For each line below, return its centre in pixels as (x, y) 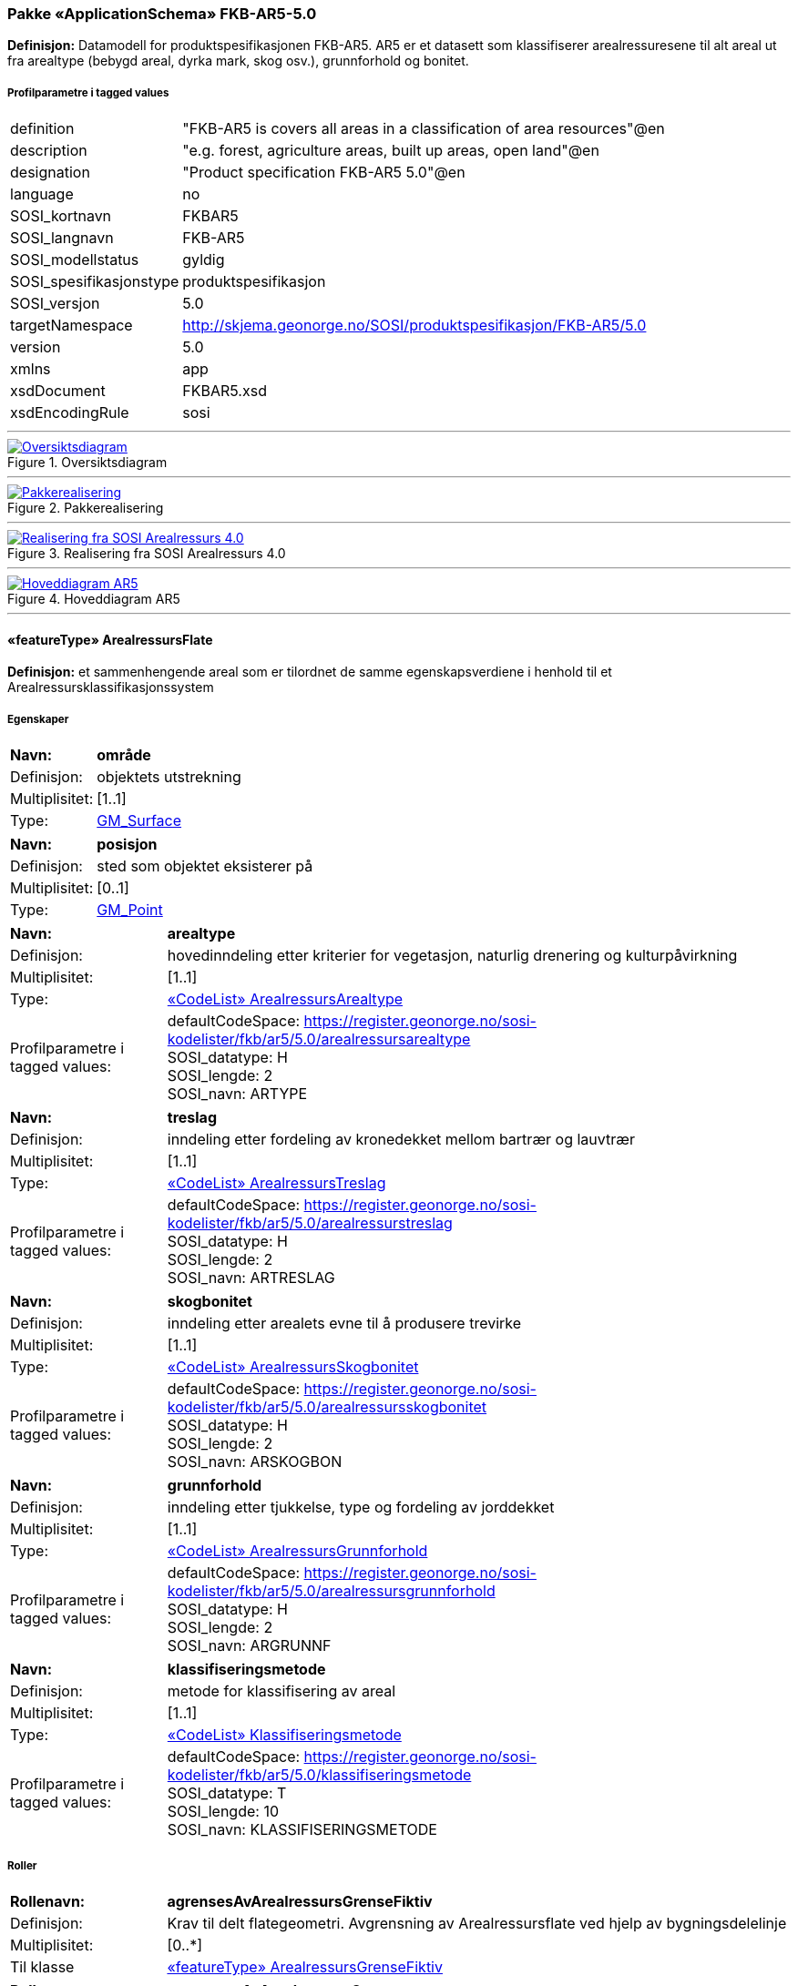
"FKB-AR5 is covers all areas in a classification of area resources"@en (424, 129)
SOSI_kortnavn (61, 216)
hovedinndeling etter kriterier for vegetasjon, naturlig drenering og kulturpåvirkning (452, 956)
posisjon (127, 845)
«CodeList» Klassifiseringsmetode (284, 1735)
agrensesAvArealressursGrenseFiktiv (300, 1901)
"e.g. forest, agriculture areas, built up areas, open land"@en (391, 151)
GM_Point (130, 910)
